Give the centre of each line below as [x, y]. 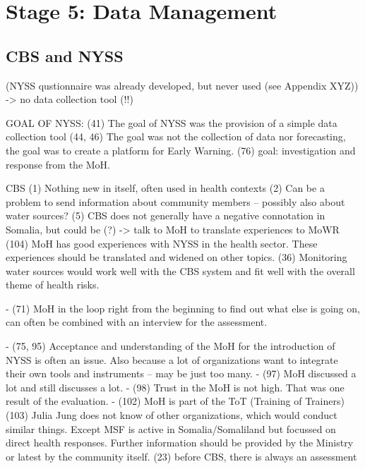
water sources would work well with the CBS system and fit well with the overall [180, 270]
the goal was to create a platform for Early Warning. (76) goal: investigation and [181, 150]
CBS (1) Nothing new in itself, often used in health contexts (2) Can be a [165, 188]
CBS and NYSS [65, 55]
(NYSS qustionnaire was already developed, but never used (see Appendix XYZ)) [182, 85]
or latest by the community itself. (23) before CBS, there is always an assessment [181, 456]
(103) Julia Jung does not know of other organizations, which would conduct [172, 415]
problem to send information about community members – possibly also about [175, 201]
